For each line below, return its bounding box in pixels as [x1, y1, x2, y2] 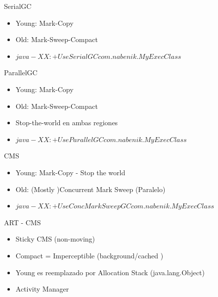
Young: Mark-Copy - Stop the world [15, 167, 126, 177]
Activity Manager [15, 284, 69, 294]
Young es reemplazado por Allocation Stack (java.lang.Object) [15, 267, 205, 277]
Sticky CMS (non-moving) [15, 234, 95, 244]
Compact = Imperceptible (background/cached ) [15, 250, 164, 260]
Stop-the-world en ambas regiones [15, 117, 118, 128]
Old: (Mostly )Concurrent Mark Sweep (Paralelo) [15, 184, 166, 194]
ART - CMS [4, 217, 41, 227]
